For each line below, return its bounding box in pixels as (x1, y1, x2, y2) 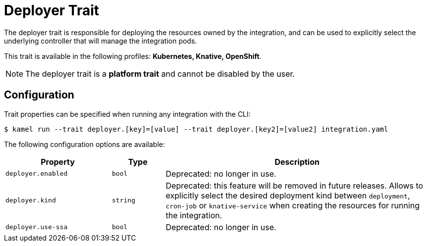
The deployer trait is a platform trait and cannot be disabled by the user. (25, 68, 295, 79)
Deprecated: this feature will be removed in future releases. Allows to (165, 180, 424, 191)
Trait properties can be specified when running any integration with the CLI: (4, 109, 251, 118)
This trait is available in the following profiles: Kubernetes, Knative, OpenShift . (4, 51, 262, 60)
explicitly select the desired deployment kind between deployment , (165, 190, 410, 200)
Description (274, 156, 320, 167)
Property (41, 156, 75, 167)
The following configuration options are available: (4, 140, 165, 148)
